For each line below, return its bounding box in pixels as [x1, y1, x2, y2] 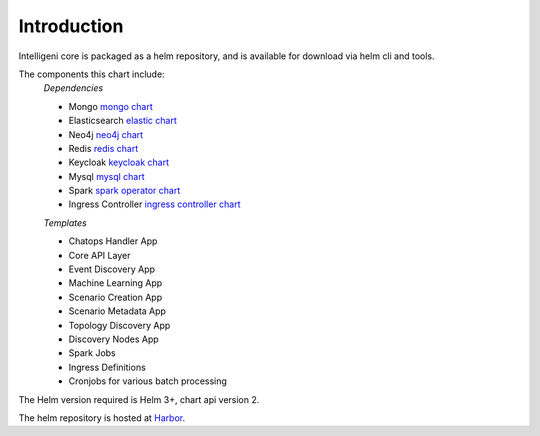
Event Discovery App [68, 263, 155, 275]
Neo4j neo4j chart [68, 128, 144, 140]
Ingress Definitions [68, 361, 147, 373]
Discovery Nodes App [68, 333, 159, 345]
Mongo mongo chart [68, 100, 154, 112]
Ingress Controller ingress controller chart [68, 198, 241, 210]
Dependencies [43, 82, 104, 94]
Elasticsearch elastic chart [68, 115, 177, 127]
